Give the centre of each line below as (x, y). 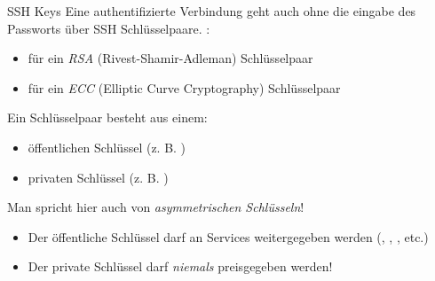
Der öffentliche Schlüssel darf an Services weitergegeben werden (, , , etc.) (228, 236)
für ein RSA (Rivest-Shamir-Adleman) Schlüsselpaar (170, 58)
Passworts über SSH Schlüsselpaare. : (109, 28)
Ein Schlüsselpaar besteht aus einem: (107, 117)
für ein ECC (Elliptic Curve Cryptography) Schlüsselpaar (184, 87)
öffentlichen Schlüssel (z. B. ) (107, 147)
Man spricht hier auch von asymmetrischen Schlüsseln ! (156, 207)
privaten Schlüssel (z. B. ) (98, 177)
